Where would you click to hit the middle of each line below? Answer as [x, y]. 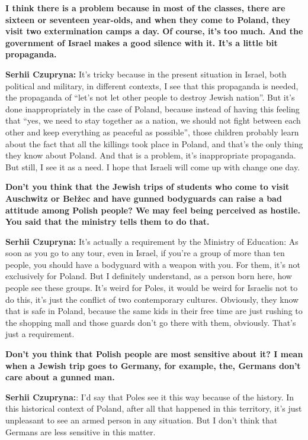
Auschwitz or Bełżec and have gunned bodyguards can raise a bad [144, 198]
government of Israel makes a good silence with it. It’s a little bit [142, 42]
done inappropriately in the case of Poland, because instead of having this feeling [153, 109]
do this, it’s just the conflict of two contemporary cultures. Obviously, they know [152, 299]
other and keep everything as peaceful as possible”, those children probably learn [152, 132]
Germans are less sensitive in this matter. [81, 431]
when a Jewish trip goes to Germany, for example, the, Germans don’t [153, 365]
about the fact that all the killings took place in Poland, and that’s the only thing [154, 143]
